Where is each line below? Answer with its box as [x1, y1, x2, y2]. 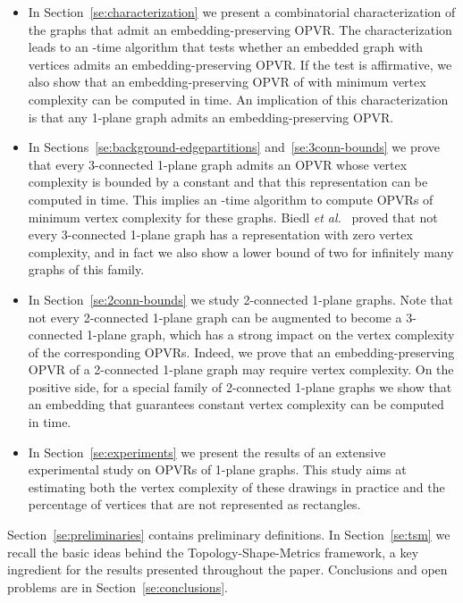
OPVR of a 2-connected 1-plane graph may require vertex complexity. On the [28, 360, 454, 379]
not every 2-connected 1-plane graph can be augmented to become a [28, 307, 402, 326]
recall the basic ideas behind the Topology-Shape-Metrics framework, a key [7, 542, 419, 561]
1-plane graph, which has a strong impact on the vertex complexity [87, 325, 455, 344]
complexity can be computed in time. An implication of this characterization [28, 89, 449, 108]
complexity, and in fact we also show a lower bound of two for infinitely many [28, 242, 454, 261]
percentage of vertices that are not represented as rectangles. [28, 495, 361, 514]
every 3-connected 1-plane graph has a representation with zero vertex [28, 225, 413, 244]
